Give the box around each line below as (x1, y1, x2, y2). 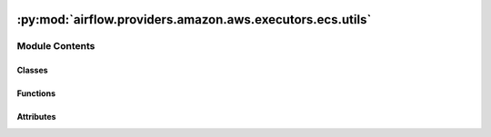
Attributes (16, 112, 56, 122)
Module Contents (16, 40, 95, 53)
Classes (16, 64, 49, 76)
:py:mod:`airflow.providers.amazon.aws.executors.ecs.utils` (16, 12, 372, 27)
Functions (16, 88, 56, 99)
